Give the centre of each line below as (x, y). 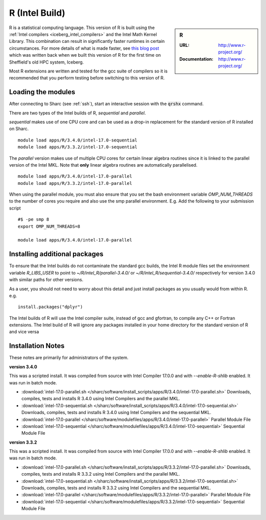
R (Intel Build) (37, 13)
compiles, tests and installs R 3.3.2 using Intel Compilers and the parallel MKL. (100, 474)
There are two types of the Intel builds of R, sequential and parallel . (78, 113)
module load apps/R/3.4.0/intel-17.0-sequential (78, 140)
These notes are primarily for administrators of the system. (69, 358)
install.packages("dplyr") (50, 307)
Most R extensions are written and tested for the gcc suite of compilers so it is (88, 71)
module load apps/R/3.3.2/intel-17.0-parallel (75, 183)
